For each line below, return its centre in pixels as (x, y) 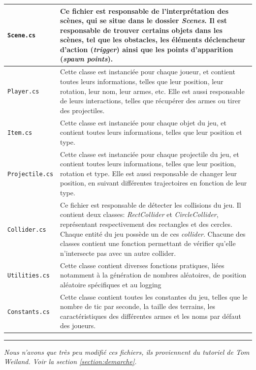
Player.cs (23, 92)
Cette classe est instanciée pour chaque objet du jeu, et (143, 122)
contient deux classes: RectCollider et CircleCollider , (139, 214)
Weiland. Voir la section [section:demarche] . (70, 361)
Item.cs (20, 133)
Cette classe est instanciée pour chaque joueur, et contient (148, 72)
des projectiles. (82, 110)
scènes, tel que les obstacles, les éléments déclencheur (153, 40)
